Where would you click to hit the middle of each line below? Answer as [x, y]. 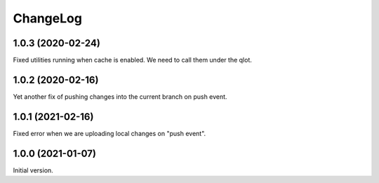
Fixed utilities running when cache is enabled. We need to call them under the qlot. [133, 60]
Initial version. [33, 170]
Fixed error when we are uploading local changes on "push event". [109, 133]
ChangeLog [47, 18]
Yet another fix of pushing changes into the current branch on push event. [120, 96]
